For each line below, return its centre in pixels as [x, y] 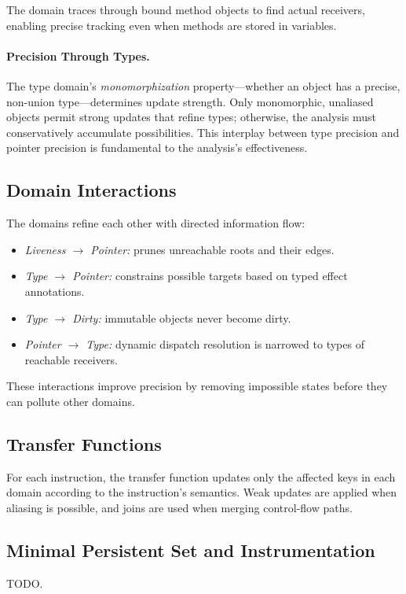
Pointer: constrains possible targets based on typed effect [210, 276]
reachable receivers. [71, 359]
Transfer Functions [84, 443]
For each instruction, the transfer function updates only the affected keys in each [201, 476]
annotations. [55, 291]
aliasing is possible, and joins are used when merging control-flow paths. [179, 507]
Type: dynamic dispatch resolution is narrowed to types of [225, 344]
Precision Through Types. [78, 55]
